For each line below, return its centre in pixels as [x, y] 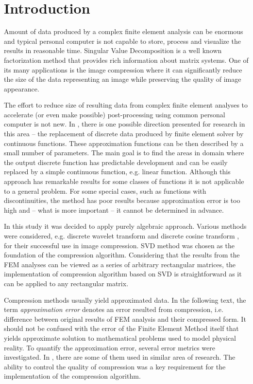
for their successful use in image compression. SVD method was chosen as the [119, 245]
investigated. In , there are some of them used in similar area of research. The [120, 357]
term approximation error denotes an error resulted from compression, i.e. [114, 309]
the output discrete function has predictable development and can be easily [116, 162]
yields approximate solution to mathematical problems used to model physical [120, 338]
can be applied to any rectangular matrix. [66, 283]
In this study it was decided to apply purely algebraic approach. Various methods [125, 226]
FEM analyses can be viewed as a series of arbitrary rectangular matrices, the [120, 264]
